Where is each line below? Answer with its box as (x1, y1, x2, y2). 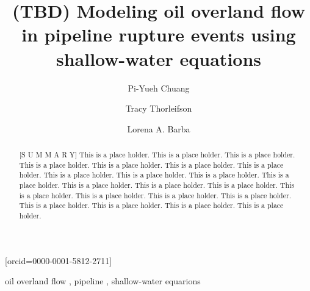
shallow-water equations (56, 46, 262, 71)
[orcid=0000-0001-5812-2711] (5, 254, 112, 267)
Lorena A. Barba (127, 122, 190, 135)
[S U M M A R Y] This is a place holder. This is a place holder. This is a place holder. (19, 149, 295, 160)
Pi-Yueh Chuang (128, 81, 190, 94)
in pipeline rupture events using (21, 22, 296, 47)
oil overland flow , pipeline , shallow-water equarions (5, 275, 201, 287)
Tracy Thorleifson (125, 102, 192, 115)
